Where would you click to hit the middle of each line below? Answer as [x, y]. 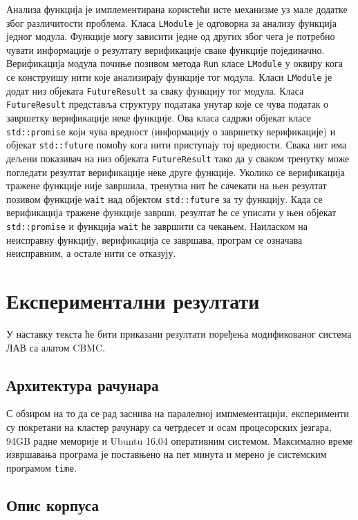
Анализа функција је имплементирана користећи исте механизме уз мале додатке [177, 9]
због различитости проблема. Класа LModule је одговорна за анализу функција [171, 22]
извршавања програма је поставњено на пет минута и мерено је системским [167, 454]
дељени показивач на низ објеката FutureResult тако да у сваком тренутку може [178, 158]
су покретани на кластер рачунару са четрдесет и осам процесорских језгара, [169, 427]
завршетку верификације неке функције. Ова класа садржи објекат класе [159, 118]
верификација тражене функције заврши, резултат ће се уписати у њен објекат [171, 212]
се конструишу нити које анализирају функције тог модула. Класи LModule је [169, 77]
